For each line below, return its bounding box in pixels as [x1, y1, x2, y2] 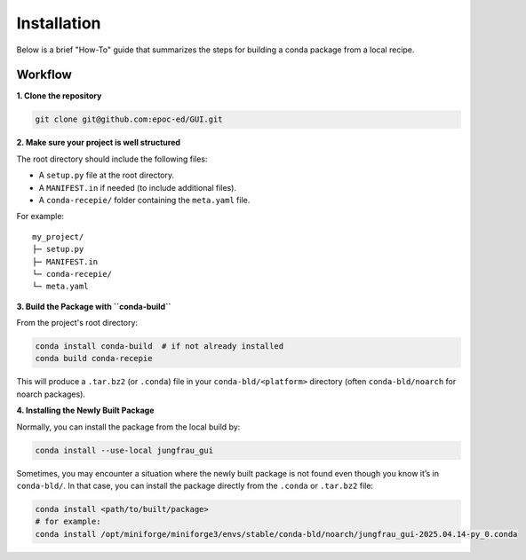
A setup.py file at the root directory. [38, 170, 175, 181]
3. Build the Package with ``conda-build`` [16, 301, 171, 312]
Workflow [16, 67, 73, 83]
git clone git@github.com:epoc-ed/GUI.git [35, 114, 223, 124]
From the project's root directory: [16, 318, 138, 328]
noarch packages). [16, 389, 86, 399]
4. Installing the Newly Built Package [16, 405, 155, 416]
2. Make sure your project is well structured [16, 138, 181, 148]
